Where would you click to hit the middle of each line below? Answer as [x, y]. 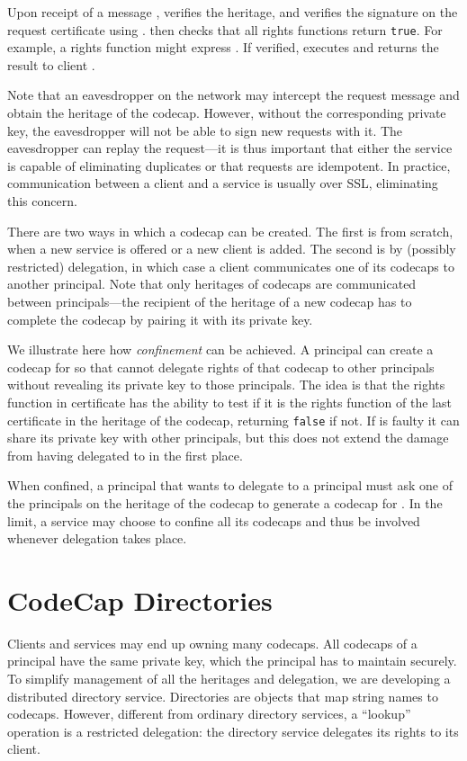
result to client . [51, 64]
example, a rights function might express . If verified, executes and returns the [223, 47]
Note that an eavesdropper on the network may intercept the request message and [233, 95]
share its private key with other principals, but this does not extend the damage [228, 438]
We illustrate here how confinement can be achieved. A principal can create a [220, 349]
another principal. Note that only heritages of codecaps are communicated [212, 284]
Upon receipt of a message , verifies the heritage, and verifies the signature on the [233, 12]
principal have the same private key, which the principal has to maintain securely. [232, 661]
